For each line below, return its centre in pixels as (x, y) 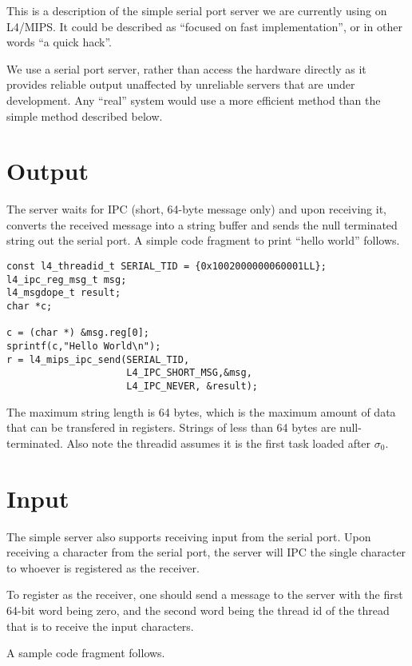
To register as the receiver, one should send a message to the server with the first (205, 594)
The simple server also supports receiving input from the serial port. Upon (189, 536)
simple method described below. (85, 116)
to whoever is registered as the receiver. (103, 567)
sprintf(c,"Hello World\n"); (84, 346)
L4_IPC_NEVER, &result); (192, 386)
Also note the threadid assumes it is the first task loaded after (219, 443)
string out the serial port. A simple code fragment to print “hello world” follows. (203, 240)
